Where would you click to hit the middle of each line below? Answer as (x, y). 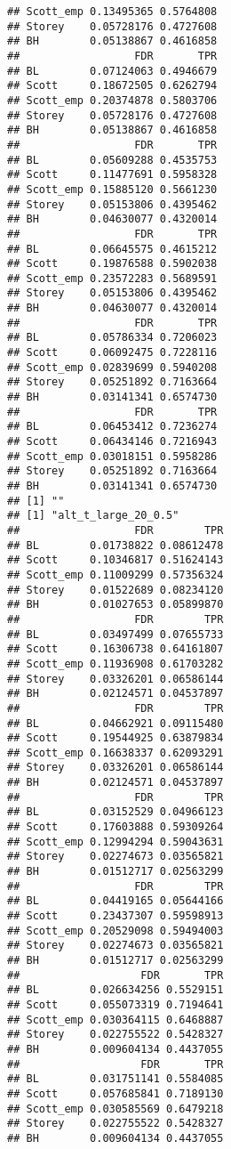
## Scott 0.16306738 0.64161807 (115, 649)
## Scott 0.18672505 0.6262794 (112, 86)
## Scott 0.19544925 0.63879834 (115, 738)
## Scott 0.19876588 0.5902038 (112, 264)
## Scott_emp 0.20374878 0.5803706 (112, 100)
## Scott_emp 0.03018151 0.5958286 (112, 456)
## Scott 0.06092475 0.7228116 (112, 353)
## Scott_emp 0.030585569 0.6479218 (115, 1109)
